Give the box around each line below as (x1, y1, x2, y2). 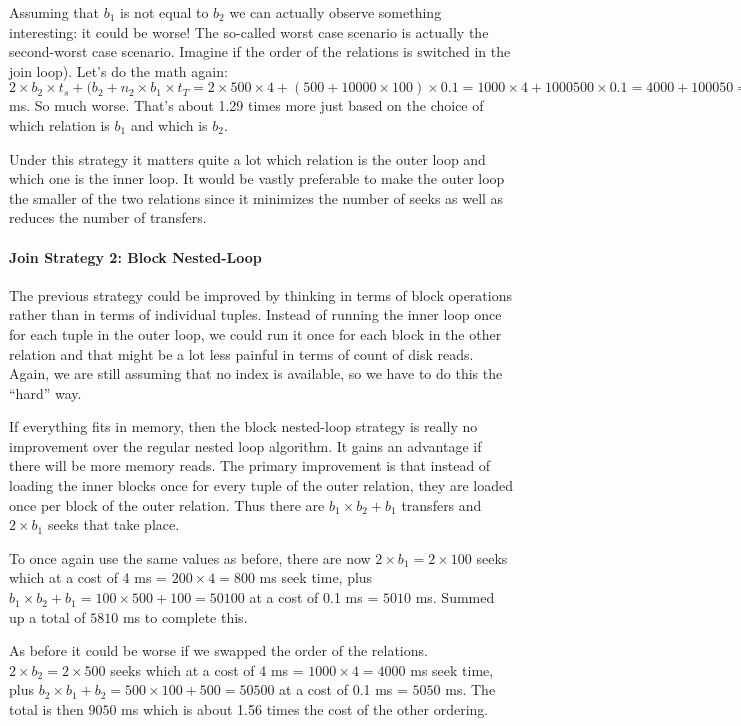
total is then (9, 699, 84, 720)
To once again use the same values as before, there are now (9, 547, 371, 568)
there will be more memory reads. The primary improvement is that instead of (9, 455, 491, 476)
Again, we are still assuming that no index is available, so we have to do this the (9, 363, 503, 384)
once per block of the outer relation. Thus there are (9, 494, 325, 515)
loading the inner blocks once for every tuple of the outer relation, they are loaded (9, 475, 513, 496)
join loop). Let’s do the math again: (9, 60, 228, 81)
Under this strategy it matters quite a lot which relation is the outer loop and (9, 148, 486, 169)
